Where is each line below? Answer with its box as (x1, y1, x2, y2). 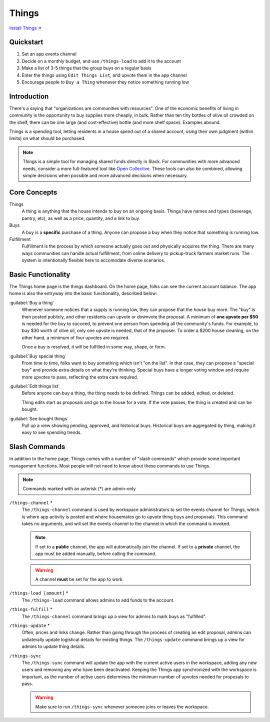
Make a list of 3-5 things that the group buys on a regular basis (21, 65, 152, 71)
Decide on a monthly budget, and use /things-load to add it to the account (21, 58, 181, 64)
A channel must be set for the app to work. (35, 576, 124, 582)
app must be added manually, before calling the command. (35, 550, 156, 557)
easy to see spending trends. (21, 429, 82, 435)
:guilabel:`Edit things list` (9, 383, 60, 389)
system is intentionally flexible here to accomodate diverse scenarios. (21, 257, 165, 263)
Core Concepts (9, 188, 57, 196)
